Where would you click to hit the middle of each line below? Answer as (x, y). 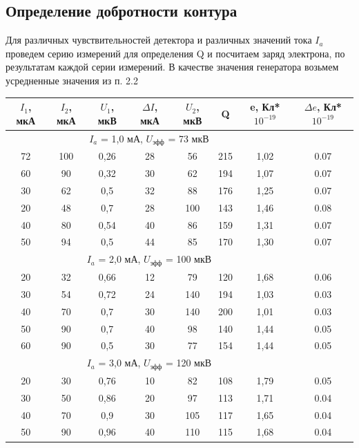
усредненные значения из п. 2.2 (72, 80)
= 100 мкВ (188, 259)
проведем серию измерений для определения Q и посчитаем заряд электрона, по (175, 53)
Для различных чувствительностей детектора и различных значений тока (159, 40)
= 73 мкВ (188, 138)
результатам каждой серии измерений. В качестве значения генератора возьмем (172, 67)
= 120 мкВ (188, 363)
